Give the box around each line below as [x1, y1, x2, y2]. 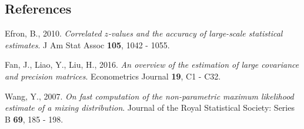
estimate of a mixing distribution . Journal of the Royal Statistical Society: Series [5, 101, 295, 114]
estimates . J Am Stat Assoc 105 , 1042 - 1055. [5, 38, 170, 51]
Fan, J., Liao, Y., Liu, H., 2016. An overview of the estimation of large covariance [5, 58, 299, 71]
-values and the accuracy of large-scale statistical [108, 27, 283, 39]
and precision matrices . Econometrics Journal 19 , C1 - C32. [5, 70, 221, 82]
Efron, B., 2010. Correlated [5, 27, 102, 39]
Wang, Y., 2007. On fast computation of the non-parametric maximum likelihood [5, 90, 294, 102]
